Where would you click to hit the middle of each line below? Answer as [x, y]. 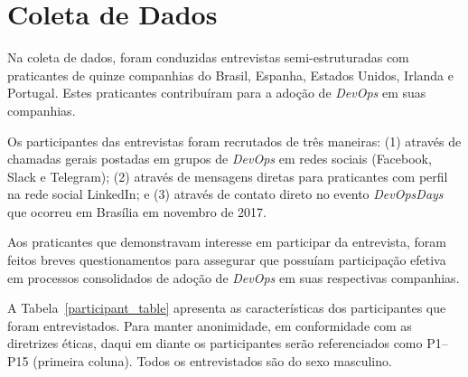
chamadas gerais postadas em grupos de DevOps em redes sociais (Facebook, [220, 159]
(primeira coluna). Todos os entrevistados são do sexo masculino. [212, 361]
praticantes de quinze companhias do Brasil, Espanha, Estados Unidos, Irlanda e [230, 75]
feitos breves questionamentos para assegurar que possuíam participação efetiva [227, 260]
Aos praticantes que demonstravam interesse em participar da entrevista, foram [227, 242]
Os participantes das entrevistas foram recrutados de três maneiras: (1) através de [234, 141]
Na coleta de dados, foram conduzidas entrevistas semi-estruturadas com [208, 57]
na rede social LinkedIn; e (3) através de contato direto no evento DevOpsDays [225, 194]
